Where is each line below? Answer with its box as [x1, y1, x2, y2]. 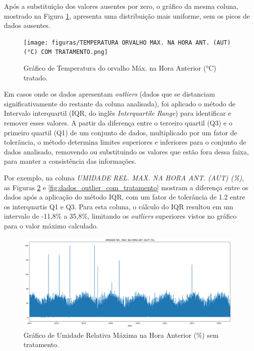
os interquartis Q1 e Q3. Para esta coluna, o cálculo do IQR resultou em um [4, 201, 233, 211]
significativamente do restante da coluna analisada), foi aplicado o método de [4, 98, 235, 108]
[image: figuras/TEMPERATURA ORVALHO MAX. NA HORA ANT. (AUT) [24, 39, 231, 46]
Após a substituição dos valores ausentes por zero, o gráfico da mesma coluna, [4, 1, 238, 11]
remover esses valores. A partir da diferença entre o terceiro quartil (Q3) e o [4, 118, 232, 128]
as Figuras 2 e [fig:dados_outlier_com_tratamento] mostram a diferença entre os [4, 182, 249, 192]
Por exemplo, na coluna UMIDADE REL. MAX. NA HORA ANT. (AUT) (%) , [4, 173, 244, 183]
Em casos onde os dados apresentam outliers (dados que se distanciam [4, 89, 215, 99]
